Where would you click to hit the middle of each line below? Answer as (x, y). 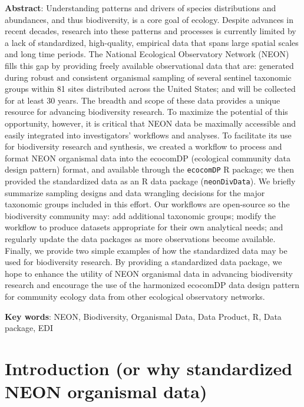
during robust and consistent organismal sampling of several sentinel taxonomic (148, 77)
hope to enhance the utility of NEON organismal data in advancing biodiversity (149, 273)
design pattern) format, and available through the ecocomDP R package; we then (149, 169)
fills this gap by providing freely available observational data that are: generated (149, 65)
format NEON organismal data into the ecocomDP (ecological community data (148, 158)
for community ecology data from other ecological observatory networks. (135, 296)
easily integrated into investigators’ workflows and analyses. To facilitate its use (148, 135)
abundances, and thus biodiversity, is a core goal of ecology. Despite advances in (149, 19)
